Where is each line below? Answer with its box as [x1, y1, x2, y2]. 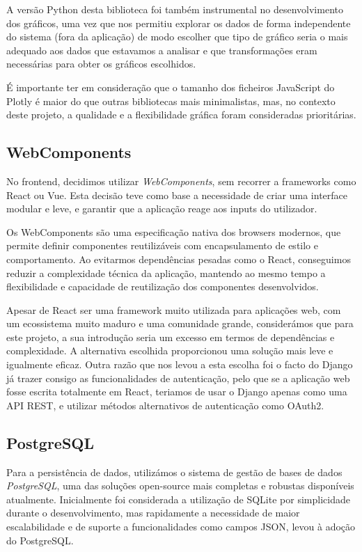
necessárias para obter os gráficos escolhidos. [6, 56, 196, 71]
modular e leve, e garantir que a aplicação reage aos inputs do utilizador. [6, 201, 317, 216]
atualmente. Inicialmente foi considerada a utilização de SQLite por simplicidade [6, 491, 350, 506]
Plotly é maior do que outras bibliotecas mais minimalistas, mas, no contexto [6, 93, 336, 108]
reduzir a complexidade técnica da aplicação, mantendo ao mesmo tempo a [6, 265, 326, 280]
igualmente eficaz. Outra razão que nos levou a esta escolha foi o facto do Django [6, 357, 353, 372]
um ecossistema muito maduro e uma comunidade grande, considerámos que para [6, 316, 354, 331]
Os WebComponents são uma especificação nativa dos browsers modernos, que [6, 224, 341, 239]
